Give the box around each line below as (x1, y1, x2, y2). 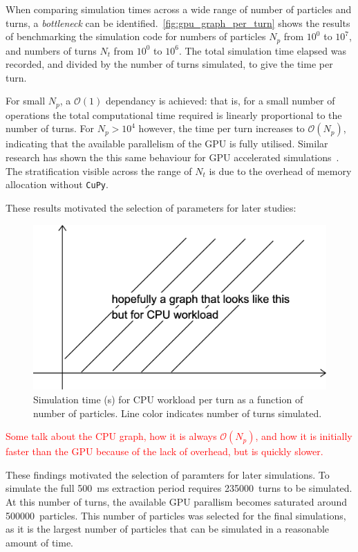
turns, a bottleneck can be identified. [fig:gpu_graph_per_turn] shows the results (6, 15, 350, 30)
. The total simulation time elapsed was (178, 43, 346, 57)
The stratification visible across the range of (6, 163, 192, 178)
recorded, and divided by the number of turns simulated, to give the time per (6, 57, 333, 71)
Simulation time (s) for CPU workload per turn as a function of (33, 392, 303, 406)
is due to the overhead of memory (209, 163, 352, 178)
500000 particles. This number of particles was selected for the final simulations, (6, 508, 346, 522)
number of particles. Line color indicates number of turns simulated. (33, 405, 322, 420)
